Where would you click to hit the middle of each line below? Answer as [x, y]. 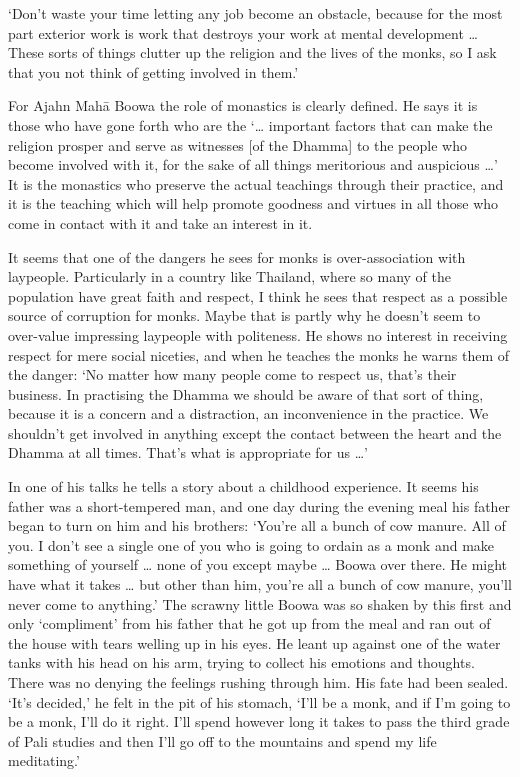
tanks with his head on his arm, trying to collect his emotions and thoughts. [241, 662]
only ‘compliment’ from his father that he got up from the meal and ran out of [249, 623]
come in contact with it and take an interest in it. [160, 222]
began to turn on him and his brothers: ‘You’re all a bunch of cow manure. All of [257, 525]
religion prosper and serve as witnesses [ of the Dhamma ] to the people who [237, 144]
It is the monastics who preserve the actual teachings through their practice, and [256, 183]
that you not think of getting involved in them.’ [153, 71]
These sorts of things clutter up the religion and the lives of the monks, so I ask [252, 52]
